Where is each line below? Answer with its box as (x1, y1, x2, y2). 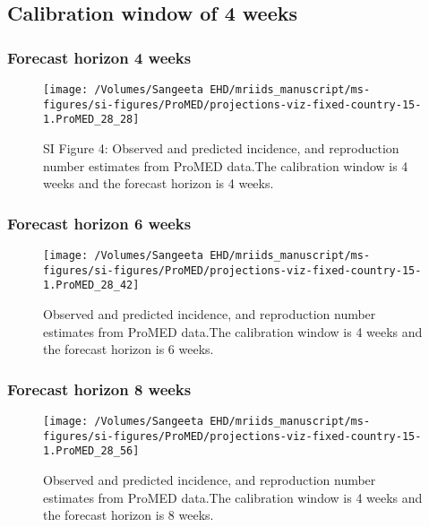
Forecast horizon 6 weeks (7, 212, 192, 234)
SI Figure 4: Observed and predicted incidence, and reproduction (43, 138, 399, 157)
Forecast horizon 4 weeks (7, 46, 192, 68)
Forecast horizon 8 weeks (7, 377, 192, 400)
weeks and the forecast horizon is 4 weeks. (43, 174, 274, 193)
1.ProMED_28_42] (43, 279, 140, 292)
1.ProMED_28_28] (43, 113, 140, 126)
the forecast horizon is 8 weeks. (43, 505, 214, 524)
